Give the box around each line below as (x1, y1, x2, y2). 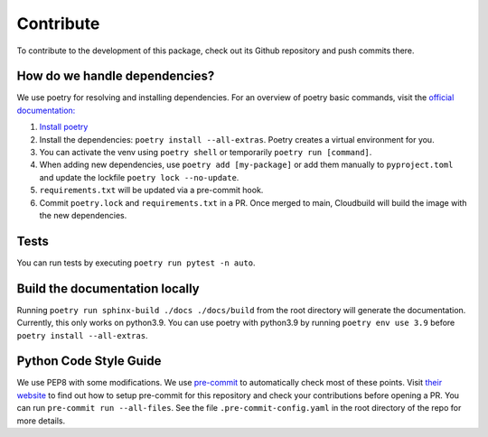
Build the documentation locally (16, 281, 201, 296)
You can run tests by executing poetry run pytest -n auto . (16, 257, 257, 268)
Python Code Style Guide (16, 353, 162, 369)
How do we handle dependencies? (16, 69, 215, 84)
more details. (16, 415, 66, 426)
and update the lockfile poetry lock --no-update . (39, 172, 239, 182)
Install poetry (39, 122, 89, 133)
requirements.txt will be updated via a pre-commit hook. (39, 185, 264, 196)
